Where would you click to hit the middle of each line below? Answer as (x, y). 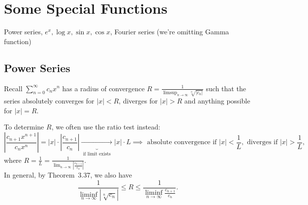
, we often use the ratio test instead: (106, 127)
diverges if (262, 142)
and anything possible (217, 101)
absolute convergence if (182, 142)
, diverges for (138, 101)
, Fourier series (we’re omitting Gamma (170, 32)
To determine (24, 127)
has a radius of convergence (103, 88)
